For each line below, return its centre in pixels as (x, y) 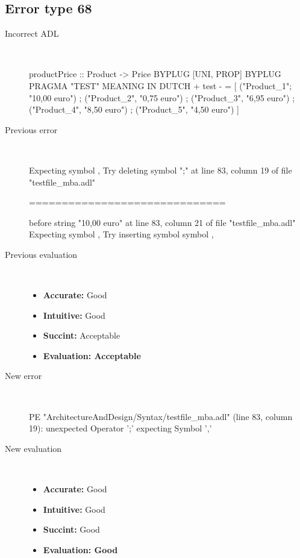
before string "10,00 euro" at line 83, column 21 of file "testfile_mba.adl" (162, 222)
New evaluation (33, 448)
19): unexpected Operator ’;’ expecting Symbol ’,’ (120, 428)
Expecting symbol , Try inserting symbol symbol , (121, 234)
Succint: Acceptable (82, 335)
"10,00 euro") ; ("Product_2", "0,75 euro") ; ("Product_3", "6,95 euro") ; (162, 97)
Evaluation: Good (80, 549)
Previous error (31, 129)
